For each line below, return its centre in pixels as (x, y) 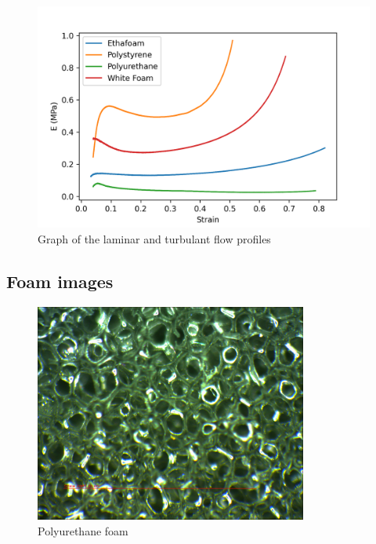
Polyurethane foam (83, 530)
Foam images (60, 281)
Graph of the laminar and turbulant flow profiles (154, 238)
